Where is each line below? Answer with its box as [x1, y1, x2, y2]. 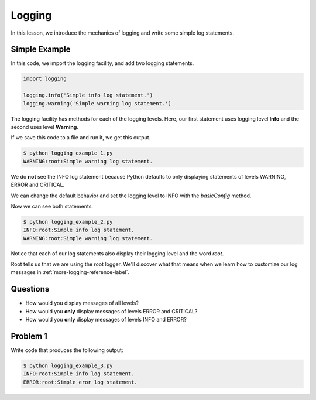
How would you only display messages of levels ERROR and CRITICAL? [25, 307, 198, 314]
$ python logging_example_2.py [23, 218, 114, 225]
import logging [23, 76, 67, 82]
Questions [11, 284, 50, 294]
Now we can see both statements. [11, 203, 94, 210]
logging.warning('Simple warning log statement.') [23, 100, 172, 107]
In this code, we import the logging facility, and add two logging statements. [11, 60, 194, 67]
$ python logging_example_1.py [23, 150, 114, 156]
